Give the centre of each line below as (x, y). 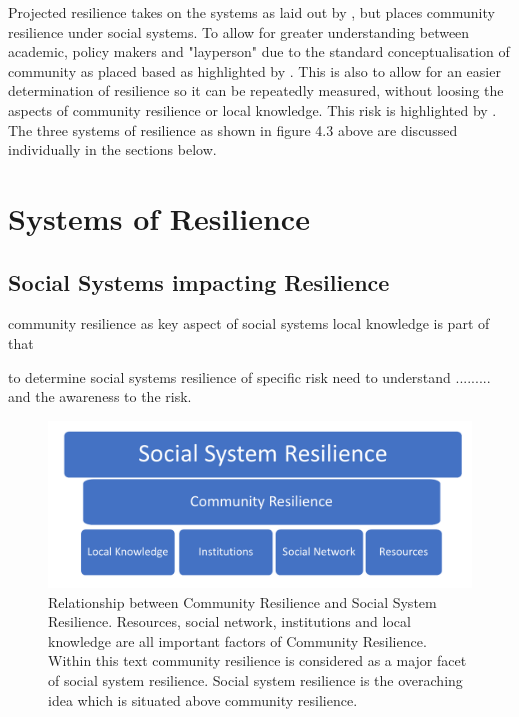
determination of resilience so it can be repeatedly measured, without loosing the (256, 90)
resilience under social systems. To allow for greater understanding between (239, 31)
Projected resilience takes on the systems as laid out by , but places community (251, 12)
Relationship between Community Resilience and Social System (242, 601)
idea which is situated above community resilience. (203, 699)
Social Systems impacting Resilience (199, 281)
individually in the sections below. (112, 149)
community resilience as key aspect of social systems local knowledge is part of (249, 323)
